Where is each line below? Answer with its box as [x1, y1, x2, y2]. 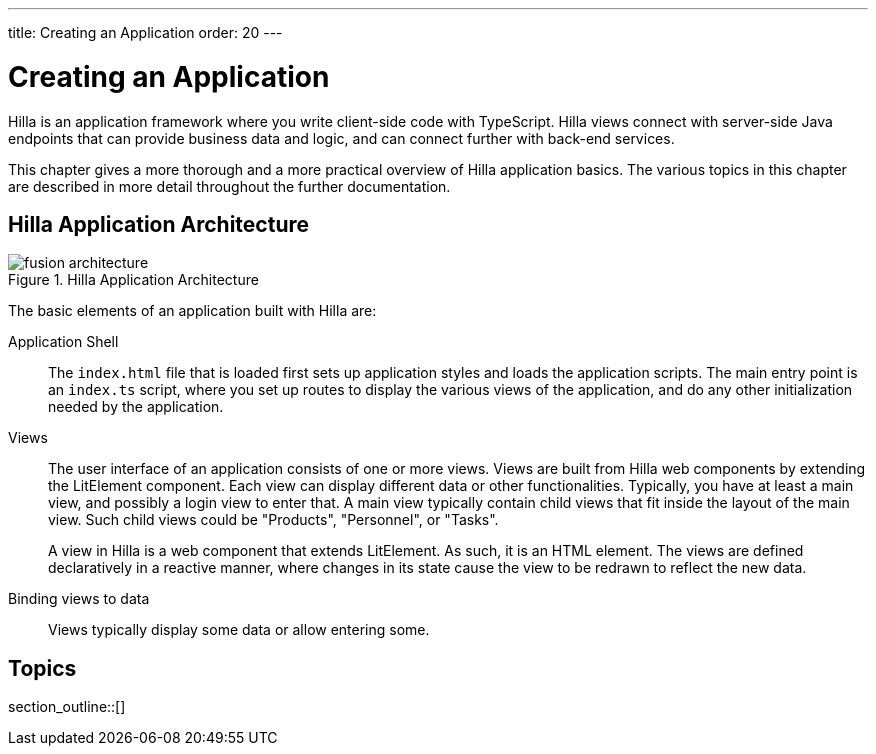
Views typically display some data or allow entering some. [48, 621, 430, 639]
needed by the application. [48, 398, 224, 416]
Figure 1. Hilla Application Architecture [8, 271, 259, 289]
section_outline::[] [8, 698, 126, 716]
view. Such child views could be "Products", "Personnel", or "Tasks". [48, 511, 499, 529]
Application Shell [8, 333, 119, 351]
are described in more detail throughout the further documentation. [8, 177, 451, 195]
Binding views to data [8, 590, 150, 608]
